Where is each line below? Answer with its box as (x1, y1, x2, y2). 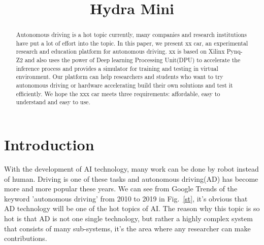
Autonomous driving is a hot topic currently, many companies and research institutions (16, 30, 247, 39)
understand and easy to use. (16, 98, 90, 106)
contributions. (4, 233, 47, 243)
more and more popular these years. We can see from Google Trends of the (4, 183, 238, 194)
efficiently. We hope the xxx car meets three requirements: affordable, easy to (16, 89, 220, 98)
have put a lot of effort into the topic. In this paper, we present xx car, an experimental (16, 38, 248, 47)
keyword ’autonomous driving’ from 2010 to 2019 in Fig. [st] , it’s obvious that (4, 193, 248, 203)
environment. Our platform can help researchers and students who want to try (16, 72, 223, 81)
